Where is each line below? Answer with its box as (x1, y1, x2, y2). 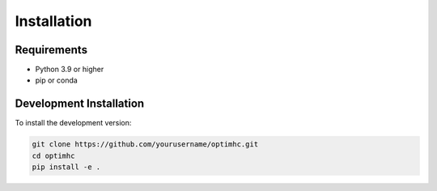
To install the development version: (15, 118, 132, 128)
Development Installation (15, 97, 145, 111)
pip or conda (35, 75, 78, 85)
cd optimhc (32, 151, 75, 160)
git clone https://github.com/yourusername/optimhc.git (32, 140, 259, 149)
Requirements (15, 43, 88, 57)
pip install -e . (32, 163, 101, 172)
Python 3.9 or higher (35, 65, 104, 74)
